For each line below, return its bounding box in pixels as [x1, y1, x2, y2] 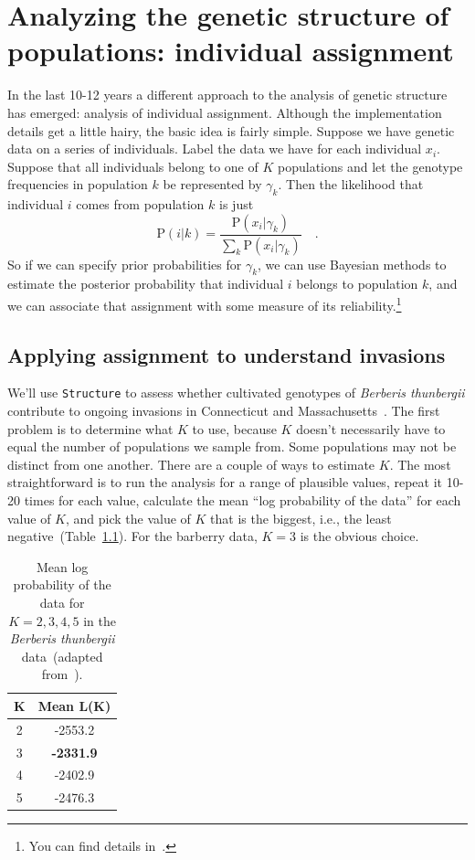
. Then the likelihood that [278, 175, 424, 194]
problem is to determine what [7, 419, 174, 438]
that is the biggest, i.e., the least [210, 508, 392, 527]
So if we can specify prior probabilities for [7, 254, 242, 273]
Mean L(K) [37, 695, 111, 715]
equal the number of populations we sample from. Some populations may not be [7, 437, 457, 456]
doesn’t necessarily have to [296, 419, 446, 438]
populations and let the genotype [277, 156, 463, 175]
